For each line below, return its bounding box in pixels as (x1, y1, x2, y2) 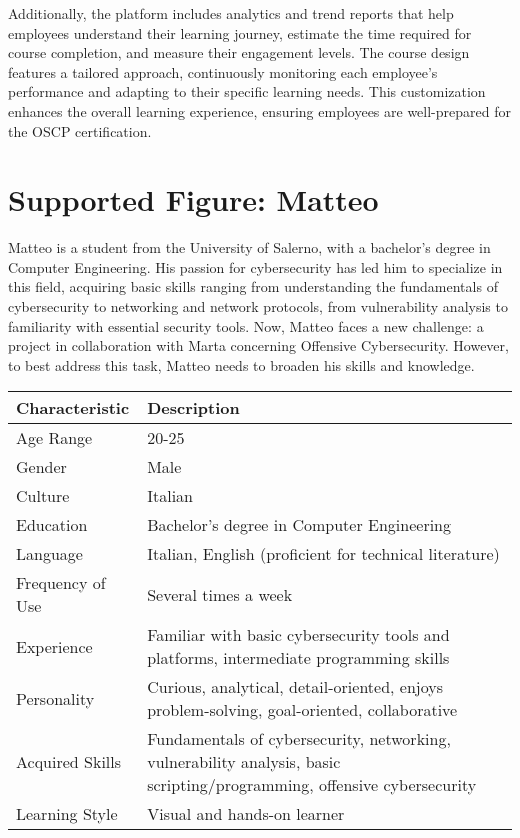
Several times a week (147, 582, 293, 606)
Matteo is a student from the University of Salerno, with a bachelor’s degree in (8, 237, 491, 258)
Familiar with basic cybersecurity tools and (147, 623, 450, 647)
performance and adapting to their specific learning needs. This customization (8, 81, 486, 102)
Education (16, 513, 88, 537)
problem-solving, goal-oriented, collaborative (147, 698, 458, 722)
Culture (16, 484, 70, 508)
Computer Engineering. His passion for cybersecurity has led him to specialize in (8, 256, 503, 277)
